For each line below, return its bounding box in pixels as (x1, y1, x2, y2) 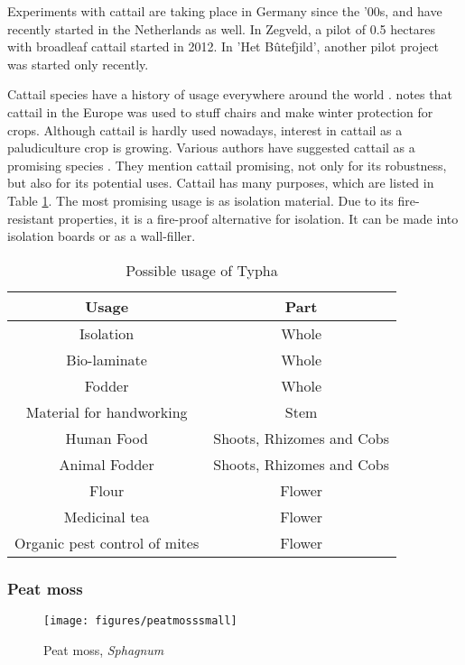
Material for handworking (25, 401, 188, 422)
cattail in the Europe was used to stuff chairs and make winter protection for (7, 102, 433, 121)
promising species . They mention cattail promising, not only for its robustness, (7, 155, 447, 174)
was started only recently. (7, 54, 149, 73)
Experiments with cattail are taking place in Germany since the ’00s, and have (7, 2, 442, 20)
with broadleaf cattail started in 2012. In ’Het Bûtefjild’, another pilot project (7, 37, 440, 56)
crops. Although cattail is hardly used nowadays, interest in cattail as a (7, 120, 403, 139)
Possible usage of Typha (126, 259, 278, 281)
